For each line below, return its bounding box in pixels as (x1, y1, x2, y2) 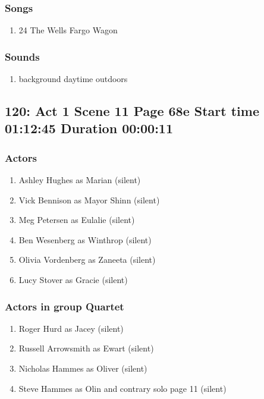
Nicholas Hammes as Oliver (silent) (18, 362, 147, 374)
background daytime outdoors (18, 73, 128, 85)
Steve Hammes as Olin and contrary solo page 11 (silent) (18, 382, 227, 394)
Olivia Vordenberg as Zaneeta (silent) (18, 253, 156, 266)
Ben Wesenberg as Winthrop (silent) (18, 233, 152, 246)
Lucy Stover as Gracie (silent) (18, 273, 128, 285)
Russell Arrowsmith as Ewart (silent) (18, 342, 154, 354)
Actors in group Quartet (5, 299, 124, 313)
